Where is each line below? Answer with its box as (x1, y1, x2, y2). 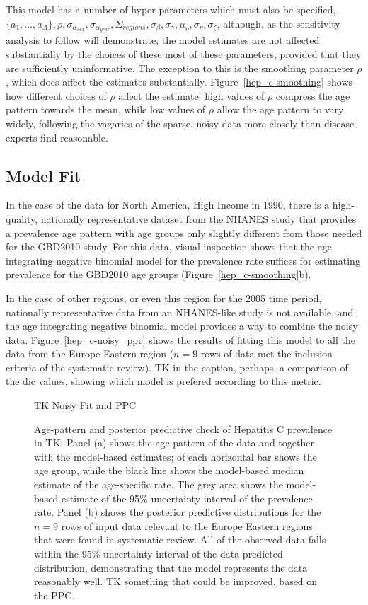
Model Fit (6, 164, 81, 186)
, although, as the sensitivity (217, 16, 340, 30)
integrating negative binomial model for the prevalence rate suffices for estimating (6, 253, 360, 267)
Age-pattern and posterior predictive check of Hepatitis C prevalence (34, 421, 333, 436)
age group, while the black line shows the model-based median (34, 463, 304, 478)
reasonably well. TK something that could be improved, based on (34, 574, 318, 589)
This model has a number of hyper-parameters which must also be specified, (6, 2, 336, 16)
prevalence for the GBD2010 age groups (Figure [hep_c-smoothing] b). (6, 267, 311, 282)
